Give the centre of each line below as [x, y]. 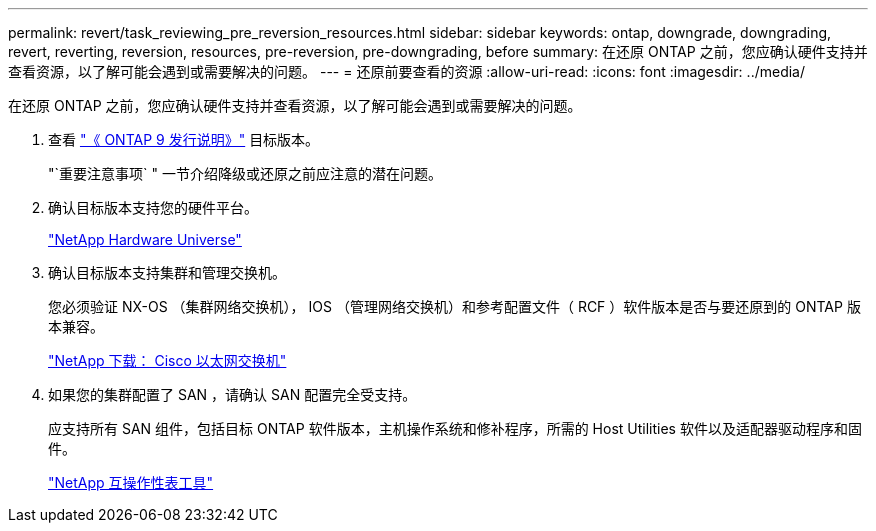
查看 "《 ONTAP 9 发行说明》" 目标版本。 [184, 139]
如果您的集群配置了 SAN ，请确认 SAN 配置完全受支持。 [232, 394]
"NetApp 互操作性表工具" [131, 482]
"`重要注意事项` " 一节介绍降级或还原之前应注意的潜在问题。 [245, 173]
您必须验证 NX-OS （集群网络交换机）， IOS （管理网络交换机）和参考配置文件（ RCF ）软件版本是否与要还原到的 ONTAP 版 [454, 306]
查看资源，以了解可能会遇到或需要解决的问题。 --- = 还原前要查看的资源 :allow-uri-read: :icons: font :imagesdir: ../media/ [407, 71]
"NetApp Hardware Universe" [145, 239]
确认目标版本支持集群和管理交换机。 [167, 272]
